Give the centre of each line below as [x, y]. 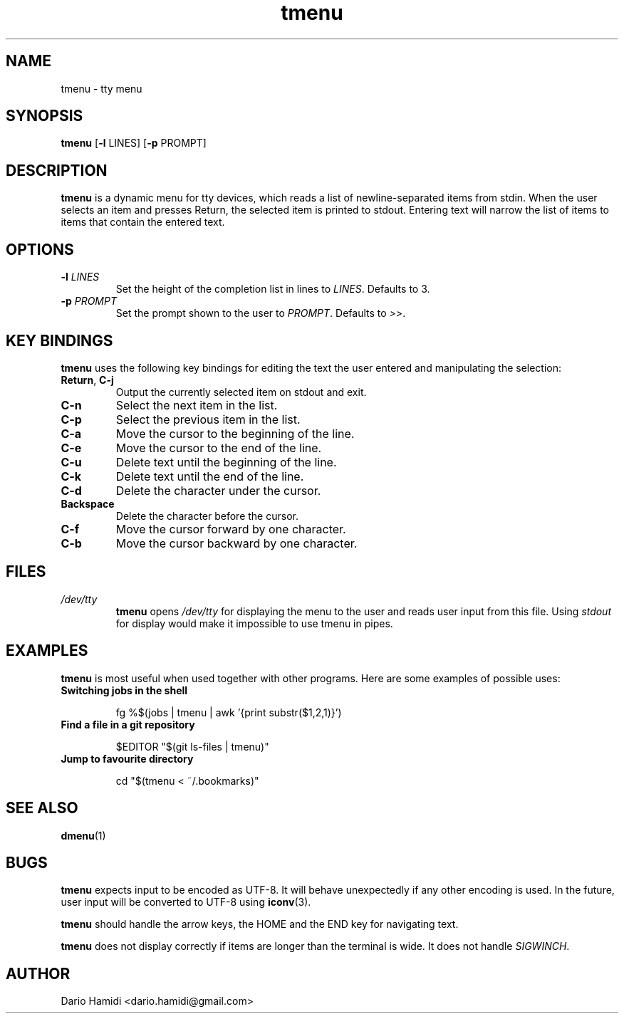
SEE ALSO [42, 808]
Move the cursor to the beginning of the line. [235, 433]
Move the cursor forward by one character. [231, 529]
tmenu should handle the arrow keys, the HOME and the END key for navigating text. [260, 924]
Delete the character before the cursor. [207, 516]
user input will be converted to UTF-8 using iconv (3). [186, 902]
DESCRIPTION [57, 170]
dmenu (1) [83, 835]
